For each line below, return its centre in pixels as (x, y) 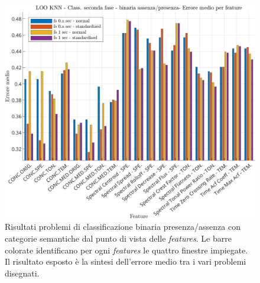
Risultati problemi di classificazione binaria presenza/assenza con (123, 227)
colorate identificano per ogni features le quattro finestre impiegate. (126, 250)
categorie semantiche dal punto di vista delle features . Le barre (118, 238)
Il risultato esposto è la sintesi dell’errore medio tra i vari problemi (126, 261)
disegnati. (22, 273)
